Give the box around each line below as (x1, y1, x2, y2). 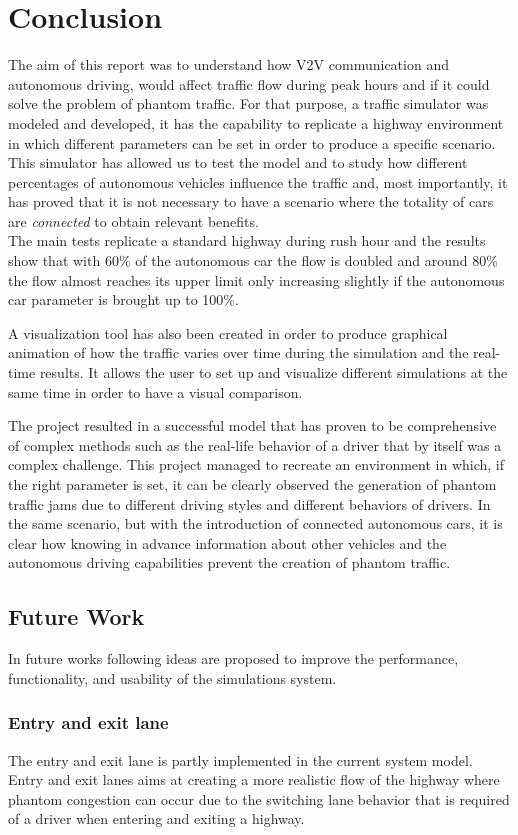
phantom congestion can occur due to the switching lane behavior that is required (8, 788, 510, 809)
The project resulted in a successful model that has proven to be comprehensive (8, 415, 497, 436)
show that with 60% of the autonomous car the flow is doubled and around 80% (8, 250, 498, 271)
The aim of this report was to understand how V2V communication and (8, 54, 449, 75)
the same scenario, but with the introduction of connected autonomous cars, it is (8, 513, 503, 534)
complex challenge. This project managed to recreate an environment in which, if (8, 454, 505, 475)
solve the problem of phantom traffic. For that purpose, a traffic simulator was (8, 93, 489, 114)
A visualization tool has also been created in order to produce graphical (8, 322, 448, 343)
